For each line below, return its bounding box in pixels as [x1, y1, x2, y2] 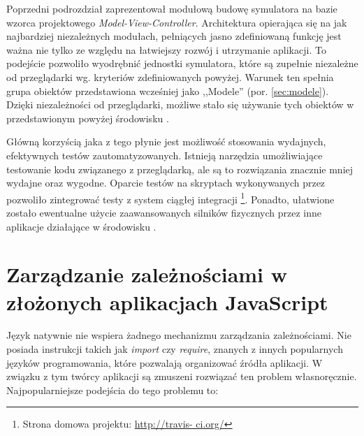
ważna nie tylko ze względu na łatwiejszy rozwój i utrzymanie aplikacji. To [6, 42, 326, 57]
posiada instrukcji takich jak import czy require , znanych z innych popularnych [6, 342, 343, 356]
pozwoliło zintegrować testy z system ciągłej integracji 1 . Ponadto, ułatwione [6, 189, 335, 206]
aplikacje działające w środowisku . [6, 219, 156, 233]
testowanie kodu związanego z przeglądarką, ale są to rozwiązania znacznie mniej [6, 161, 354, 176]
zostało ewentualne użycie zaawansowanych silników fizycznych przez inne [6, 205, 321, 219]
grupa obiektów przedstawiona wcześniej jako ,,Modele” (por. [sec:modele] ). [6, 83, 329, 98]
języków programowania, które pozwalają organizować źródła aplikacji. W [6, 355, 323, 370]
